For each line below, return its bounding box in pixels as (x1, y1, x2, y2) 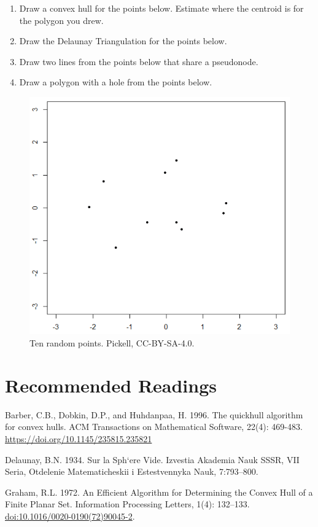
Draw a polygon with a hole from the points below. (19, 76, 212, 88)
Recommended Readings (5, 372, 217, 397)
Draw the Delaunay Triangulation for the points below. (19, 34, 227, 47)
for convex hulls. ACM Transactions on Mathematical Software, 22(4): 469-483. (5, 420, 303, 433)
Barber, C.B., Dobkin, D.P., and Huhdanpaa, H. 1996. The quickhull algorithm (5, 408, 303, 421)
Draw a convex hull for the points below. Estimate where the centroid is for (19, 2, 304, 14)
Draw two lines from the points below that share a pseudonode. (19, 55, 258, 68)
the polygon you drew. (19, 14, 104, 26)
